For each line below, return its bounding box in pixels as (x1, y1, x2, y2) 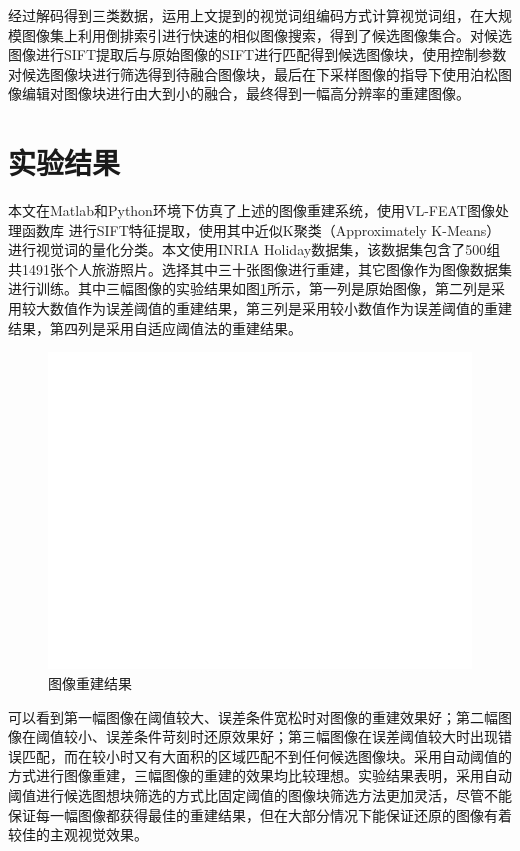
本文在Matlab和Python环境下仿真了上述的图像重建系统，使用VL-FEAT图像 (8, 200, 495, 221)
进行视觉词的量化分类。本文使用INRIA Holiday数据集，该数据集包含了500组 (8, 239, 501, 260)
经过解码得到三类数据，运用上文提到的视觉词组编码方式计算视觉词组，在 (8, 5, 484, 25)
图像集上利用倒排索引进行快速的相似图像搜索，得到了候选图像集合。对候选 (21, 24, 512, 45)
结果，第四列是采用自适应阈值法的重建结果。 (8, 317, 302, 338)
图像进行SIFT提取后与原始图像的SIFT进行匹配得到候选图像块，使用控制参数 (8, 44, 507, 65)
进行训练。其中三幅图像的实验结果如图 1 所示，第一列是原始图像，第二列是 (8, 278, 491, 299)
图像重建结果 (48, 673, 132, 694)
